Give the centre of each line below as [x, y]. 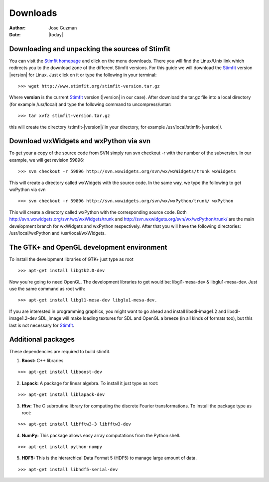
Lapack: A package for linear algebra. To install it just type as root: [90, 383]
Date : [15, 34]
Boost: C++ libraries [43, 360]
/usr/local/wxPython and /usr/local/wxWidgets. [58, 233]
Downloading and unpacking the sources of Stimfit [90, 49]
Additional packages [42, 339]
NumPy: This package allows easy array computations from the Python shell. [101, 435]
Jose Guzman [63, 28]
